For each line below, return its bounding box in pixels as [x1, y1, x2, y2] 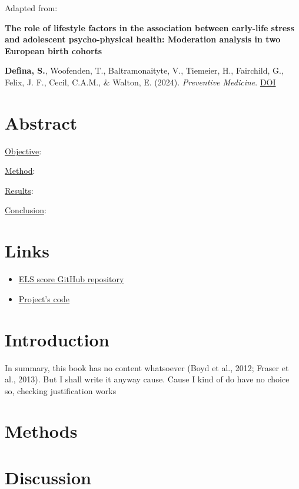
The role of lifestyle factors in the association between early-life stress [5, 21, 294, 34]
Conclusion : [5, 204, 46, 216]
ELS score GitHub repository [18, 273, 124, 285]
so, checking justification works [5, 384, 117, 397]
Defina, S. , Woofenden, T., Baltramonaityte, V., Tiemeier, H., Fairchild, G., [5, 64, 284, 77]
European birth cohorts [5, 44, 102, 57]
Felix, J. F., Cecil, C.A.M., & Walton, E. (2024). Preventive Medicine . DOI [5, 75, 276, 88]
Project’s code [18, 292, 70, 305]
